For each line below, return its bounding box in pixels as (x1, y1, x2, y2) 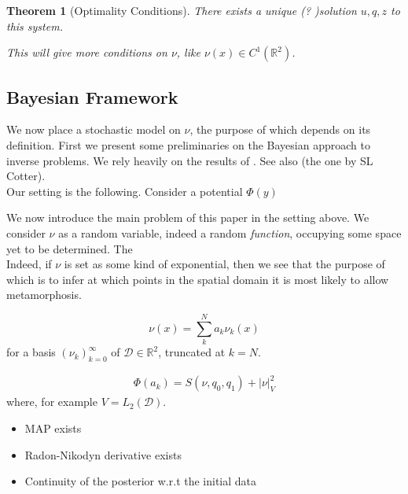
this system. (6, 17, 63, 34)
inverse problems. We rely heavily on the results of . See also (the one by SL (6, 152, 373, 168)
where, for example (6, 393, 97, 410)
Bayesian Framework (6, 84, 178, 109)
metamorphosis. (6, 286, 82, 303)
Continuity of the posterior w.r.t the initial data (24, 473, 257, 489)
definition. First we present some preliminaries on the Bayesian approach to (6, 136, 370, 153)
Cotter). (6, 168, 46, 184)
